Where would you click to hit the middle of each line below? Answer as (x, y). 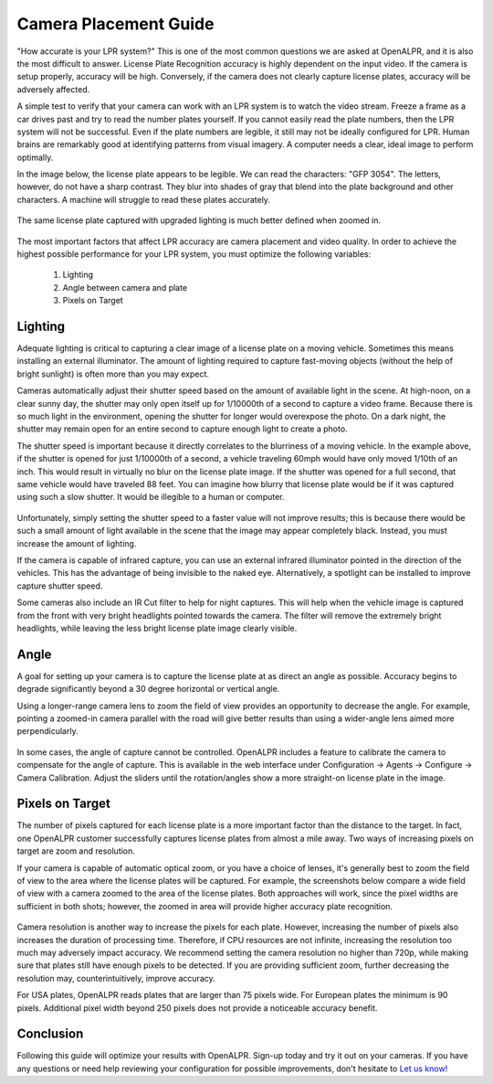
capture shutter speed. (60, 586)
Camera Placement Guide (115, 24)
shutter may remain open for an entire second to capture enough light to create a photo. (182, 429)
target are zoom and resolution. (76, 851)
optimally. (35, 157)
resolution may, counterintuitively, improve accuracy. (116, 978)
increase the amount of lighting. (77, 543)
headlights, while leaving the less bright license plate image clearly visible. (157, 628)
